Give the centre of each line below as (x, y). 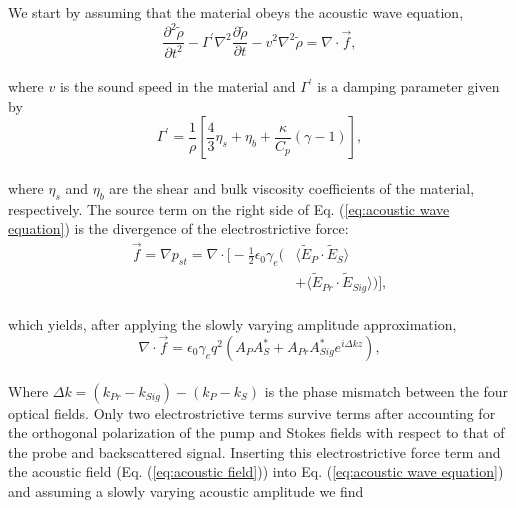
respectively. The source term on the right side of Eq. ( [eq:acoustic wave (229, 208)
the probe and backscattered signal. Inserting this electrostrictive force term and (254, 451)
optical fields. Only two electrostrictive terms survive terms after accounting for (252, 412)
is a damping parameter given (408, 86)
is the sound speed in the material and (177, 86)
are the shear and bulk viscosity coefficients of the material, (292, 187)
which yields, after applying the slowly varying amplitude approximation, (232, 324)
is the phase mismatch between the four (386, 390)
